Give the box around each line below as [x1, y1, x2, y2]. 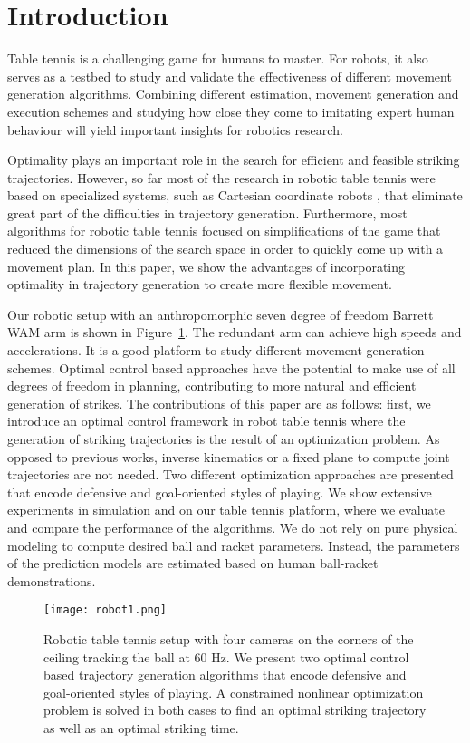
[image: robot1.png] [43, 603, 168, 617]
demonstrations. [7, 571, 96, 590]
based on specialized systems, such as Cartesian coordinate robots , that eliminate [7, 186, 463, 205]
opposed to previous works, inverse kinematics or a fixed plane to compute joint [7, 447, 450, 466]
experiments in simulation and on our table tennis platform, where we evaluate [7, 500, 445, 519]
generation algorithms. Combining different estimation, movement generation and [7, 84, 459, 103]
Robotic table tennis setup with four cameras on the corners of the [43, 630, 414, 648]
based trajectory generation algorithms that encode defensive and [43, 665, 407, 684]
